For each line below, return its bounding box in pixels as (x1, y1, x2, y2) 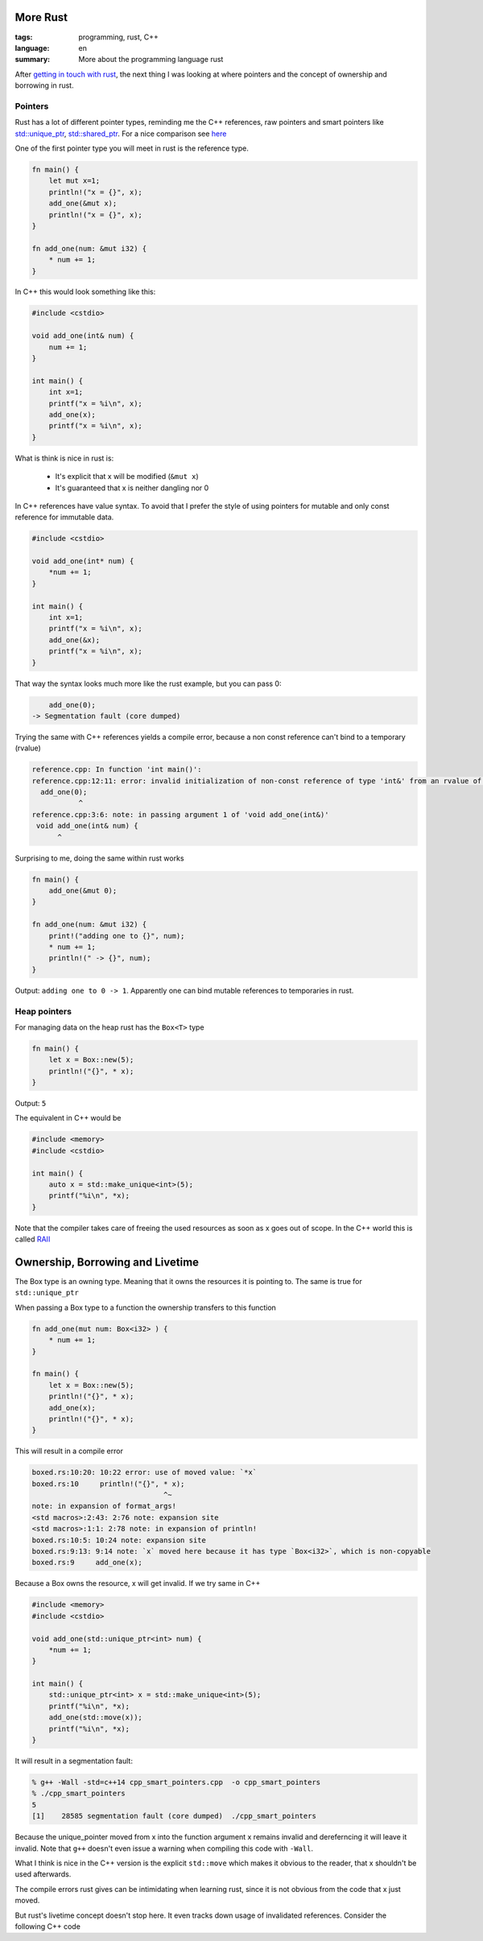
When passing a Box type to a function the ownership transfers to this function (14, 1303, 277, 1312)
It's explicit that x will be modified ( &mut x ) (55, 472, 199, 481)
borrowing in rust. (14, 81, 74, 90)
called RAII (14, 1234, 51, 1244)
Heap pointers (14, 1006, 72, 1017)
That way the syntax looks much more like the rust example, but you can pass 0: (14, 679, 282, 688)
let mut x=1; (48, 176, 101, 185)
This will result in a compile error (14, 1446, 124, 1456)
